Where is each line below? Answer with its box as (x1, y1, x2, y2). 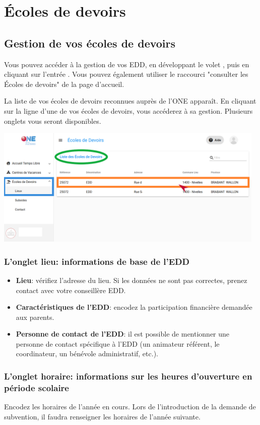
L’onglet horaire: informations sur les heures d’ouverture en (4, 369, 252, 382)
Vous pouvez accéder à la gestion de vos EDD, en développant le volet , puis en (4, 59, 249, 69)
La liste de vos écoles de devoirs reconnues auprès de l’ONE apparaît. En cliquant (4, 96, 256, 106)
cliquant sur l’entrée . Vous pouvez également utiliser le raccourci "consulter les (4, 69, 248, 79)
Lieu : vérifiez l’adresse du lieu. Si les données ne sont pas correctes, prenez (16, 274, 247, 285)
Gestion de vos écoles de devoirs (4, 35, 176, 51)
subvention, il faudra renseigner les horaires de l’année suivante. (4, 411, 201, 421)
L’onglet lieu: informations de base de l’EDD (4, 255, 189, 267)
